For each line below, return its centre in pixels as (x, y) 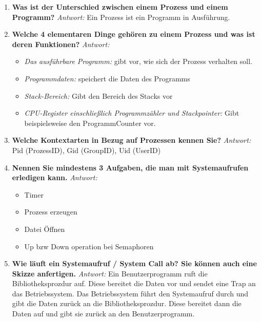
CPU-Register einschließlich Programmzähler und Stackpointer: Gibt (132, 113)
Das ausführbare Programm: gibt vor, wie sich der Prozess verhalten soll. (138, 61)
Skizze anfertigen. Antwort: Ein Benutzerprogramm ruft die (110, 273)
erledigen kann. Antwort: (55, 177)
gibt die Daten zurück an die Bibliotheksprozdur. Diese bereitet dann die (127, 303)
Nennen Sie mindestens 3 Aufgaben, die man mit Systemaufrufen (130, 167)
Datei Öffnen (45, 229)
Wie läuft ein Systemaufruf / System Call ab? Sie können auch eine (134, 263)
